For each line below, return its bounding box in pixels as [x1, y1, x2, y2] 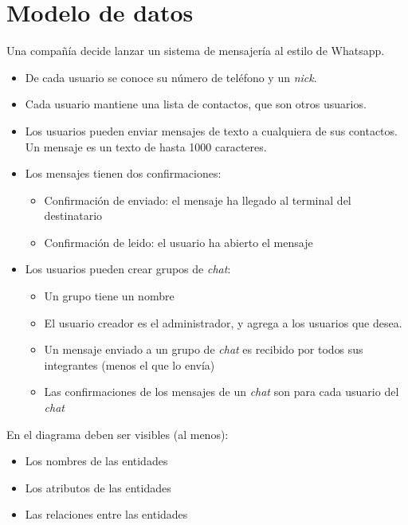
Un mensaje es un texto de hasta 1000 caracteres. [25, 138, 267, 155]
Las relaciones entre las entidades [25, 506, 188, 523]
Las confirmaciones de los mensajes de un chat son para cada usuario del [44, 383, 399, 400]
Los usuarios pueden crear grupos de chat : [25, 261, 231, 277]
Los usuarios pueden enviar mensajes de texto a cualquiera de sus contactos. [25, 122, 398, 139]
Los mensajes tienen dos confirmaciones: [25, 165, 222, 182]
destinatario [44, 207, 103, 224]
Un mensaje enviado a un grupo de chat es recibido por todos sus [44, 341, 363, 358]
